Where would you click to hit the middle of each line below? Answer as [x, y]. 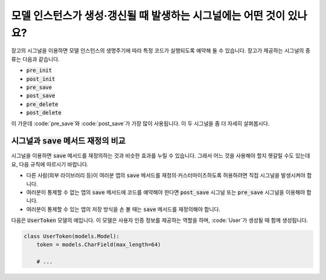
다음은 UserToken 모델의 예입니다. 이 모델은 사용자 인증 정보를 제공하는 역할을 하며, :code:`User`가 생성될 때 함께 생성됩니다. [160, 220]
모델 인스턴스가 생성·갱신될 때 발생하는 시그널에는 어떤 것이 [148, 16]
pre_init [39, 70]
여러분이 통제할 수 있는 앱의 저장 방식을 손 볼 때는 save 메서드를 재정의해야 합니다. [123, 209]
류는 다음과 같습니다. [35, 59]
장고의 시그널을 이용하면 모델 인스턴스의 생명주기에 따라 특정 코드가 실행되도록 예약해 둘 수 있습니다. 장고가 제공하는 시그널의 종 [161, 51]
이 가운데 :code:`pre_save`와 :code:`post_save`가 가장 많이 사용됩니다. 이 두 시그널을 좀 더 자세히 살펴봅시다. [140, 123]
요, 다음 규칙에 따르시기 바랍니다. [50, 164]
